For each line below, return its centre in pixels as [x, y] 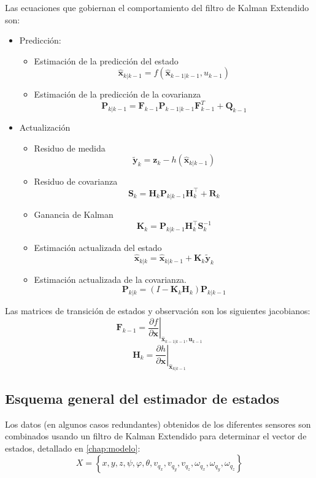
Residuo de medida [70, 148]
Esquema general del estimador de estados [142, 398]
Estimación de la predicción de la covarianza [118, 94]
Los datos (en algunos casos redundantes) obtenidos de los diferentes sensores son [158, 424]
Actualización [45, 127]
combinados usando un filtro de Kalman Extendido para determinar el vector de [156, 436]
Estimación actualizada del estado [98, 248]
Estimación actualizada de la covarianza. [110, 279]
